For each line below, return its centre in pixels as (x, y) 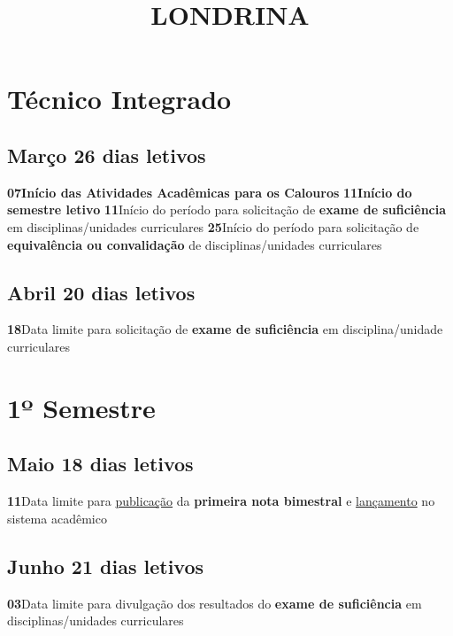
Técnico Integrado (119, 99)
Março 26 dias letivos (107, 155)
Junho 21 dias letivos (106, 566)
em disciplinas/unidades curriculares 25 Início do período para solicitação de (213, 226)
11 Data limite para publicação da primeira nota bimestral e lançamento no (221, 501)
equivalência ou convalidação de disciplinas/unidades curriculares (195, 244)
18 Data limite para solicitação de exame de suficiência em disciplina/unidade (225, 329)
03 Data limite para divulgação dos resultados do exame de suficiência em (215, 603)
